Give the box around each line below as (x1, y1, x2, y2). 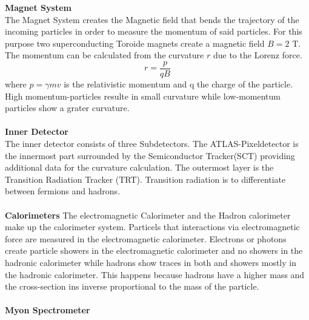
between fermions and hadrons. (5, 185, 121, 197)
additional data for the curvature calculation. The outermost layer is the (5, 161, 274, 174)
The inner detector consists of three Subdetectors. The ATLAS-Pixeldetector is (5, 137, 299, 149)
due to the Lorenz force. (213, 49, 302, 61)
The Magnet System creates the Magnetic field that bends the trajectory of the (5, 13, 299, 26)
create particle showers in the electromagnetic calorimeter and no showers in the (5, 244, 303, 257)
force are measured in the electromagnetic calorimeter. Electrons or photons (5, 232, 287, 245)
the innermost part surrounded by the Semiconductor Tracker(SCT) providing (5, 149, 295, 162)
